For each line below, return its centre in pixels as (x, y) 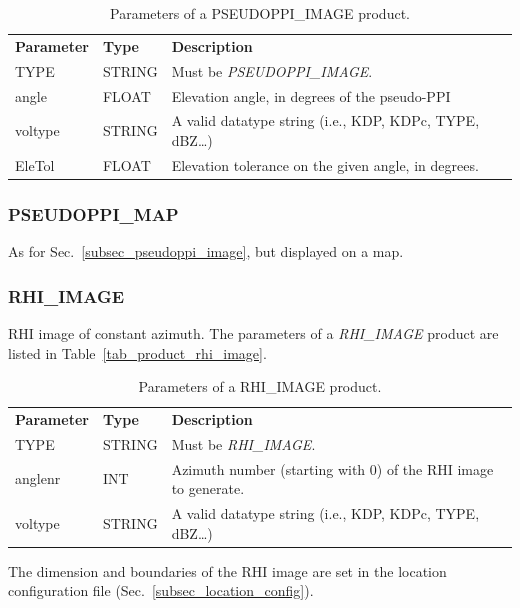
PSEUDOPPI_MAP (93, 213)
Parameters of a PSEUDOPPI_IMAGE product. (260, 13)
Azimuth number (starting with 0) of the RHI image (332, 468)
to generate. (208, 488)
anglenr (38, 478)
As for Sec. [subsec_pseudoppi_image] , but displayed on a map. (206, 251)
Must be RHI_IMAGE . (243, 443)
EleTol (35, 164)
